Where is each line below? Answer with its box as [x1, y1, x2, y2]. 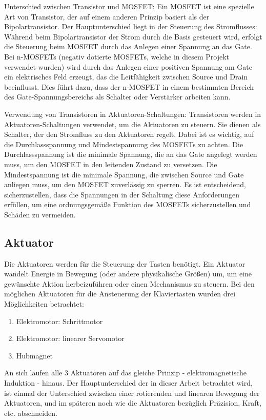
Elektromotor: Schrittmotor [16, 315, 103, 326]
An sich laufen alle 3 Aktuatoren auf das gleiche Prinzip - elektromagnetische [4, 367, 247, 378]
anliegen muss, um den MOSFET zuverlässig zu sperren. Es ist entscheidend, [4, 179, 246, 190]
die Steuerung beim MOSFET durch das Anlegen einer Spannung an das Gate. [4, 41, 252, 52]
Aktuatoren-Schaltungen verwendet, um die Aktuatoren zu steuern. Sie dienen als [4, 118, 261, 129]
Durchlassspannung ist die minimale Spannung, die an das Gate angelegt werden [4, 149, 257, 159]
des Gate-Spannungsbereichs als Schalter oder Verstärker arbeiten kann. [4, 91, 231, 102]
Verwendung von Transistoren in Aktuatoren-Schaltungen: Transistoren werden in [4, 108, 261, 119]
